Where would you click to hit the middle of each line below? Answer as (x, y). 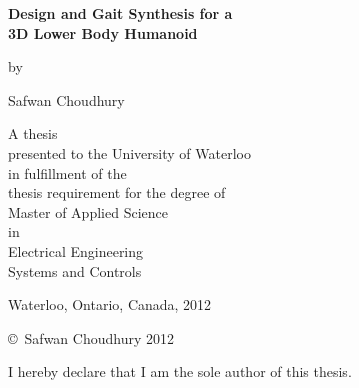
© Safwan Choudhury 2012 (91, 337)
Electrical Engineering (76, 250)
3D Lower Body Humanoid (103, 32)
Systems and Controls (75, 270)
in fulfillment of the (67, 172)
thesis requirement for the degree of (117, 192)
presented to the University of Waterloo (129, 152)
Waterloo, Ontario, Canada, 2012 (110, 304)
